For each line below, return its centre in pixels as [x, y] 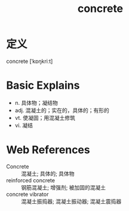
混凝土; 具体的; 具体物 [48, 173]
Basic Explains [43, 85]
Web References [48, 150]
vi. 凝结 [24, 125]
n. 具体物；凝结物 [36, 103]
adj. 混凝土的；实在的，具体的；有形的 [62, 110]
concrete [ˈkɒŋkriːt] [30, 61]
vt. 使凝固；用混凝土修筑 [45, 117]
